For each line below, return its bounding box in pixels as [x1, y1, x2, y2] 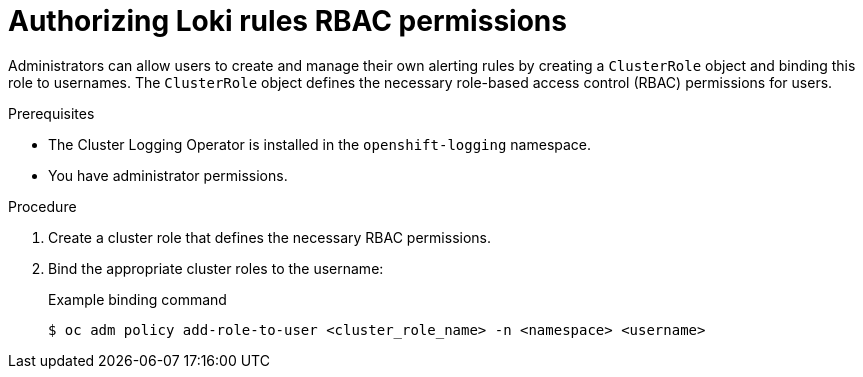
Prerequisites [8, 104, 95, 122]
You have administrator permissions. [48, 166, 288, 184]
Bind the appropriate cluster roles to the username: [48, 259, 384, 277]
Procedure [8, 197, 77, 215]
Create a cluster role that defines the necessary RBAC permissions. [48, 228, 492, 246]
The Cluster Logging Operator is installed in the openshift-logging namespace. [48, 135, 592, 153]
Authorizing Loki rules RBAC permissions [8, 4, 567, 38]
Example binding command [48, 290, 227, 308]
